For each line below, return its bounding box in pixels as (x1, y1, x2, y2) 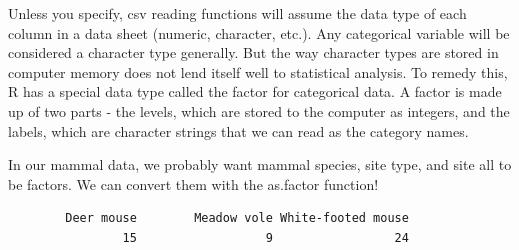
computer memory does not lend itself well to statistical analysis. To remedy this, (8, 61, 508, 82)
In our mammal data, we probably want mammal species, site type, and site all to (8, 154, 512, 175)
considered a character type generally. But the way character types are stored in (8, 42, 499, 63)
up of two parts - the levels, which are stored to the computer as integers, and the (8, 100, 510, 121)
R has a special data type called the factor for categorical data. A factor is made (8, 81, 502, 102)
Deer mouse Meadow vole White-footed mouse (65, 211, 409, 226)
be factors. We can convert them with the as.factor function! (8, 173, 379, 194)
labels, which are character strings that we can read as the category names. (8, 120, 469, 141)
